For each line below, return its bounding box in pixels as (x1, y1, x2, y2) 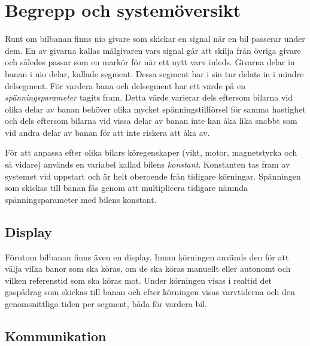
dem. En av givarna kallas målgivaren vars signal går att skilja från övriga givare (5, 44, 301, 56)
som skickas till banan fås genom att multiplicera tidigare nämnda (5, 181, 248, 194)
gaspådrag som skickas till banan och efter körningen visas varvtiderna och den (5, 286, 295, 298)
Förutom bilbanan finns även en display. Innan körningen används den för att (5, 250, 289, 263)
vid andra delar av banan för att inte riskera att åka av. (5, 126, 210, 138)
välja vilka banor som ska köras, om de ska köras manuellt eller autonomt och (5, 262, 291, 275)
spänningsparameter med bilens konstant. (5, 193, 157, 205)
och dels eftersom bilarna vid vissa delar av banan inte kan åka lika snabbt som (5, 114, 297, 127)
